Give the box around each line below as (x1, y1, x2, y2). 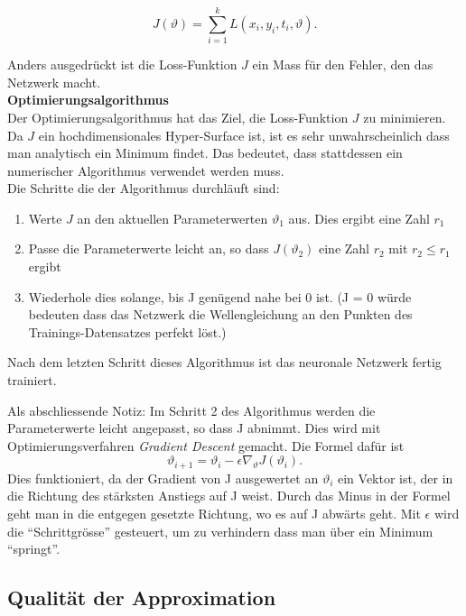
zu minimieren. (363, 107, 446, 126)
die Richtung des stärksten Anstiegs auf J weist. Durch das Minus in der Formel (7, 486, 451, 505)
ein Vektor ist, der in (337, 468, 453, 487)
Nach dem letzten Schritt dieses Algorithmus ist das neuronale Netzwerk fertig (7, 353, 442, 372)
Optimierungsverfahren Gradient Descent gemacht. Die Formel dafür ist (7, 436, 405, 455)
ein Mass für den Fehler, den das (252, 55, 433, 74)
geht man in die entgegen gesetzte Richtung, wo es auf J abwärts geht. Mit (7, 504, 421, 523)
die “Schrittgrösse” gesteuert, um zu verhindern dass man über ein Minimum (7, 521, 433, 540)
